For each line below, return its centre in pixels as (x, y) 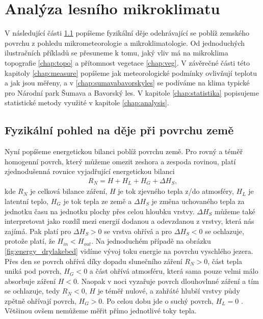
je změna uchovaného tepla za (198, 201)
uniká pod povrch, (33, 271)
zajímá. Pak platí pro (38, 231)
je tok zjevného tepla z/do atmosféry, (176, 191)
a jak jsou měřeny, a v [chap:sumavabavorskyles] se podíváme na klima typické (127, 83)
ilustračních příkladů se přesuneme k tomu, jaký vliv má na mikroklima (116, 53)
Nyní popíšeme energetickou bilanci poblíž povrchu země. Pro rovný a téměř (124, 151)
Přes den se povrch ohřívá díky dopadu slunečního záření (94, 261)
